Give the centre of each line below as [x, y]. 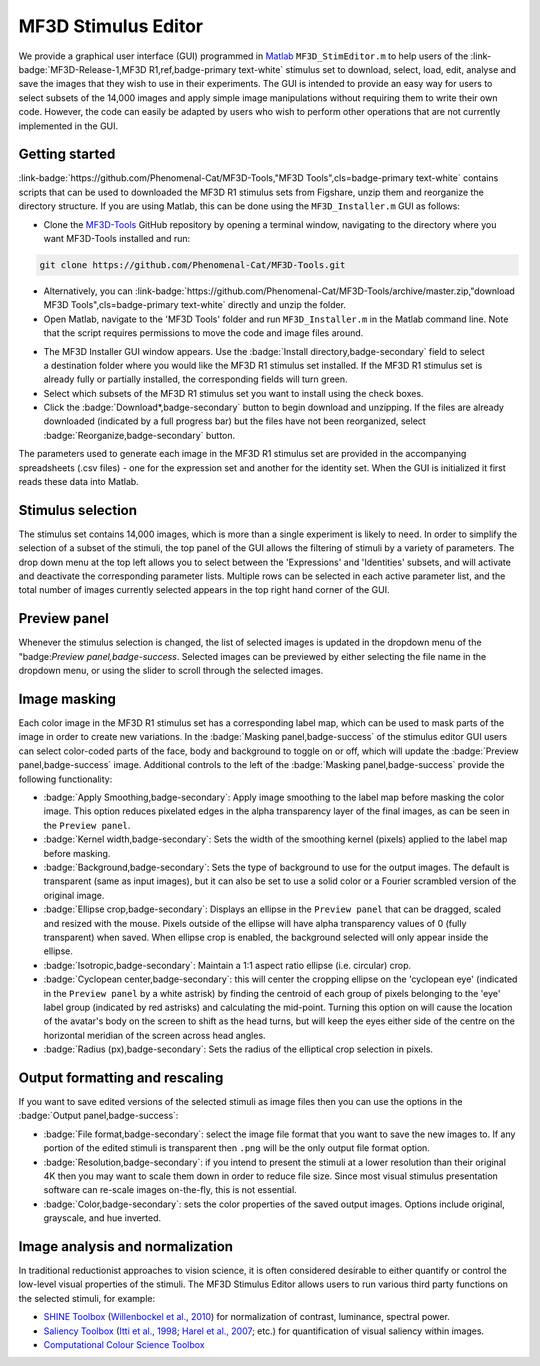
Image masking [67, 698]
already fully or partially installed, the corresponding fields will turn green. [196, 379]
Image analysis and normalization [126, 1246]
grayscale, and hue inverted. [102, 1218]
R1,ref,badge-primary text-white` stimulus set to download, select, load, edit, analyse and [332, 69]
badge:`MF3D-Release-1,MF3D [82, 69]
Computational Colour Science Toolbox [124, 1344]
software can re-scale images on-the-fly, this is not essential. [170, 1190]
